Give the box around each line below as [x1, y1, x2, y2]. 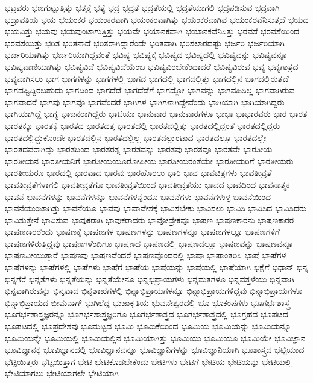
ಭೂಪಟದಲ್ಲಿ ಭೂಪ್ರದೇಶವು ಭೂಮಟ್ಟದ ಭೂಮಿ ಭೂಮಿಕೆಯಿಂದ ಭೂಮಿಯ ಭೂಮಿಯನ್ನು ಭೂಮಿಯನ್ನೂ [5, 320, 291, 332]
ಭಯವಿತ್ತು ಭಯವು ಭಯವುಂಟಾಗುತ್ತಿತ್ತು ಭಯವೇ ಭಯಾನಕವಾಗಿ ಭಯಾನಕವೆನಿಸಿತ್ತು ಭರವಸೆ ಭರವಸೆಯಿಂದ [5, 25, 300, 37]
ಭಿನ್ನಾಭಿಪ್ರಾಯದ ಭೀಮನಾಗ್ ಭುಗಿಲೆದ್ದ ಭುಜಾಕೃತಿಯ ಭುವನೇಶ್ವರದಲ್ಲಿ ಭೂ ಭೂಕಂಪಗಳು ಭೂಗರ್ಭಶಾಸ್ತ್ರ [5, 296, 290, 308]
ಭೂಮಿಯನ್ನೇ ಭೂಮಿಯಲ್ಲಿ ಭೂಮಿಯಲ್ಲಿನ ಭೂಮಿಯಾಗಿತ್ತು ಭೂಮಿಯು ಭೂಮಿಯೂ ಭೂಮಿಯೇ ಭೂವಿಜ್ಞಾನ [5, 331, 306, 344]
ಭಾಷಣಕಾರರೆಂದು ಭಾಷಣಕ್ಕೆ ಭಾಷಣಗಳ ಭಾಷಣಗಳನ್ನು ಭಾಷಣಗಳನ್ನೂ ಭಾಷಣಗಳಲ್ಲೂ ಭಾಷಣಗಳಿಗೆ [5, 225, 280, 238]
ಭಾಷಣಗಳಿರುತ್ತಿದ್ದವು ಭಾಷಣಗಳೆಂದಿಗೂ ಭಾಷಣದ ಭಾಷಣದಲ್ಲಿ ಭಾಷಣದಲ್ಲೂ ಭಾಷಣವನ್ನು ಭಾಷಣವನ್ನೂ [5, 237, 294, 249]
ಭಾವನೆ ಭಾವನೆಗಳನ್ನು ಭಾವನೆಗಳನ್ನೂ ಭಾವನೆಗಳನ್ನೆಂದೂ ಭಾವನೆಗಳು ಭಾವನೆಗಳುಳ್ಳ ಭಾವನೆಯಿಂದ [5, 190, 271, 202]
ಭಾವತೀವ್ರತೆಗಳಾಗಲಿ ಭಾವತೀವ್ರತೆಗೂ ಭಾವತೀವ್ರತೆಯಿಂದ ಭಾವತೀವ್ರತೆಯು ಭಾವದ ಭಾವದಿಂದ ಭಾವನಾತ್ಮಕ [5, 178, 290, 190]
